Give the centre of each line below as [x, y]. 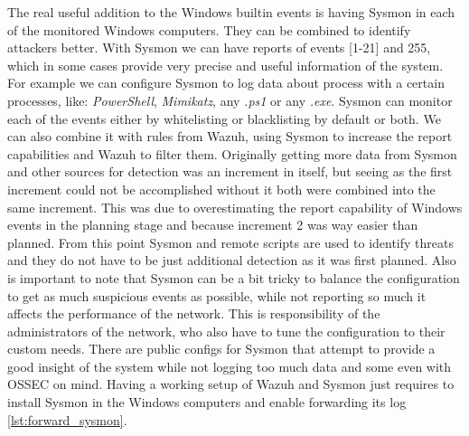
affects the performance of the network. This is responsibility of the [194, 313]
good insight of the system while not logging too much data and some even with [230, 366]
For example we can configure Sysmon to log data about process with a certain [226, 83]
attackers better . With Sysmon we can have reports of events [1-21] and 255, [219, 47]
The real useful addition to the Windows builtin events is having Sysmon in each [231, 12]
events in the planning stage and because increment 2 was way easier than [213, 225]
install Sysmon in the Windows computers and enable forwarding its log [207, 402]
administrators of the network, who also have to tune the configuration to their [226, 331]
